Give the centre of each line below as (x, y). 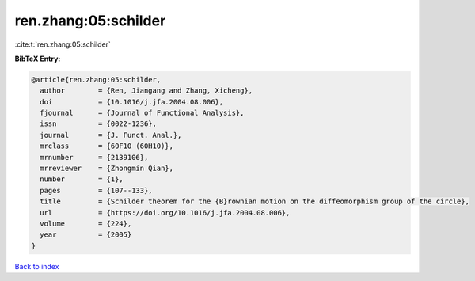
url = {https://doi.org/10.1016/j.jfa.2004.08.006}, (165, 213)
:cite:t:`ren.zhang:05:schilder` (63, 44)
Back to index (37, 266)
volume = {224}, (86, 224)
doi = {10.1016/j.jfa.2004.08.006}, (132, 102)
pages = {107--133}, (97, 190)
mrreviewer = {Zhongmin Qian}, (107, 169)
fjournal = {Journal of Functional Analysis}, (142, 113)
